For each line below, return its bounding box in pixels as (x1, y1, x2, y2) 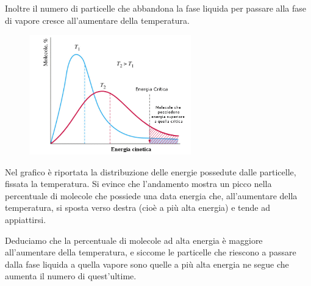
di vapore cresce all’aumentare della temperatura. (5, 13, 190, 26)
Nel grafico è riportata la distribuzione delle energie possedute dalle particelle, (5, 165, 296, 178)
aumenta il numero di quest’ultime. (5, 269, 137, 282)
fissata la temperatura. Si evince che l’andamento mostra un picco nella (5, 177, 272, 190)
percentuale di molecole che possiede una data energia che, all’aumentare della (5, 189, 298, 202)
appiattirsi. (5, 213, 46, 226)
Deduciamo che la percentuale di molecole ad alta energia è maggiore (5, 233, 263, 246)
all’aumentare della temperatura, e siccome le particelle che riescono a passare (5, 246, 296, 258)
